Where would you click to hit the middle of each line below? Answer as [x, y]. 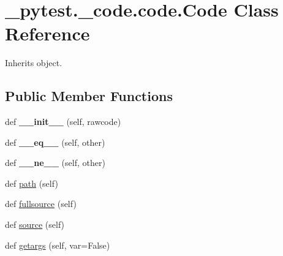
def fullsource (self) [41, 204]
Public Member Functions [89, 96]
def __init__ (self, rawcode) [63, 122]
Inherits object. [34, 63]
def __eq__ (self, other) [55, 142]
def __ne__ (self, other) [55, 163]
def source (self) [35, 224]
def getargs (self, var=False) [58, 245]
